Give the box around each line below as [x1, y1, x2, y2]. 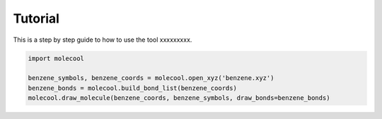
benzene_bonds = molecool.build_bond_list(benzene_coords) [28, 84, 237, 92]
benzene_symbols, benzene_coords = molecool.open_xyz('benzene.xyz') [28, 74, 274, 82]
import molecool [28, 54, 85, 62]
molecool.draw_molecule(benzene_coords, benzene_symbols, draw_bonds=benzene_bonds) [28, 94, 330, 102]
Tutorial [13, 11, 60, 26]
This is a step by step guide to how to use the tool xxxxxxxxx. [13, 35, 192, 44]
